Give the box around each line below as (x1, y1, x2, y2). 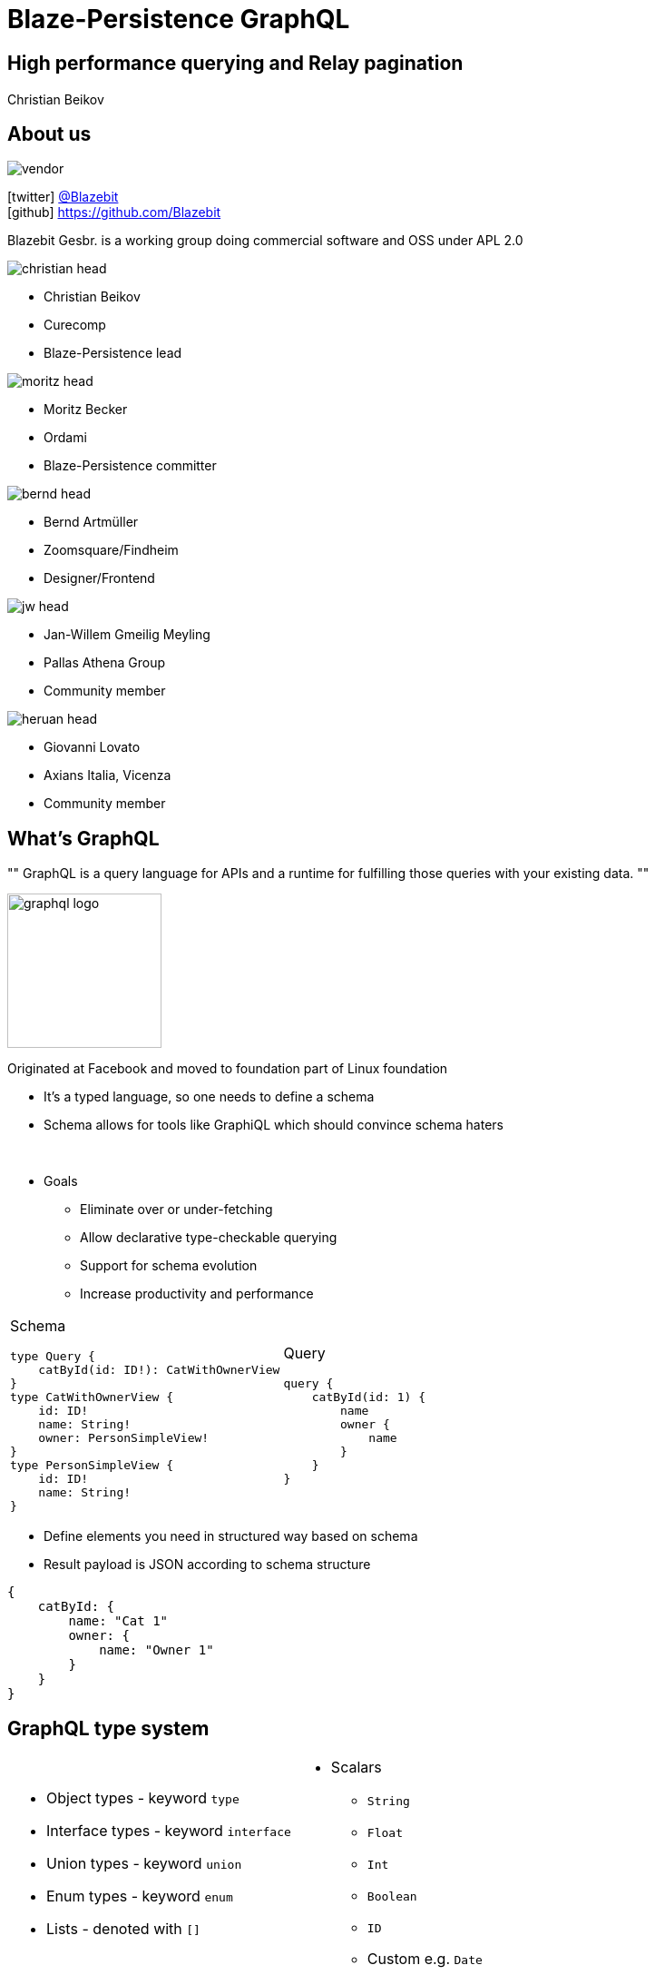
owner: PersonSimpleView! (38, 1431, 210, 1446)
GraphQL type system (7, 1716, 210, 1740)
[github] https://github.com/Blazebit (7, 204, 221, 221)
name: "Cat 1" (68, 1614, 169, 1629)
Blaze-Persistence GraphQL (7, 4, 350, 35)
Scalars (330, 1758, 382, 1777)
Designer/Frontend (44, 570, 155, 587)
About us (7, 122, 92, 145)
